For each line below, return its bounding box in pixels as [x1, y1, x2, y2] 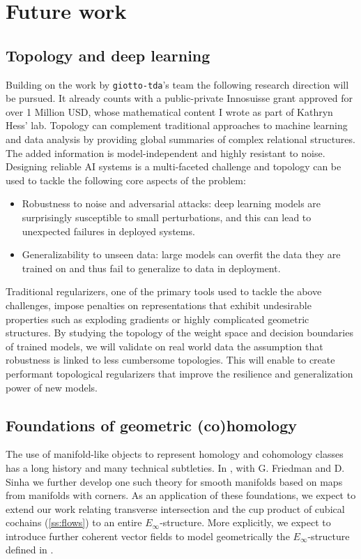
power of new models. [6, 380, 98, 394]
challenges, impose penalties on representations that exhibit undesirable [6, 297, 312, 312]
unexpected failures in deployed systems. [22, 223, 195, 238]
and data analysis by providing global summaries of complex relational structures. [6, 132, 355, 147]
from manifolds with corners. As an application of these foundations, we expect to [6, 488, 356, 502]
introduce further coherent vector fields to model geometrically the [6, 528, 290, 543]
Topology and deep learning [6, 44, 210, 66]
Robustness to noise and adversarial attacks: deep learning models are [22, 196, 321, 211]
